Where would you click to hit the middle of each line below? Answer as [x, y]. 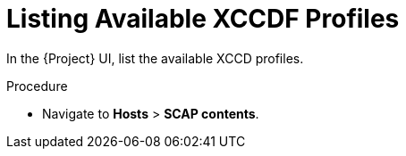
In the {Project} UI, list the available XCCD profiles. [155, 58]
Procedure [37, 86]
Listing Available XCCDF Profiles [203, 19]
